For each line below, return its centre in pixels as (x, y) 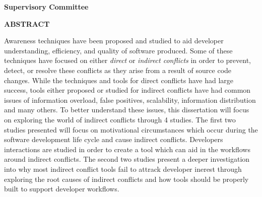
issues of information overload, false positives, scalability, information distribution (130, 100)
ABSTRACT (27, 23)
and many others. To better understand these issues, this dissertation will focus (127, 110)
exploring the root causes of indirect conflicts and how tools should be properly (126, 179)
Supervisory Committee (46, 7)
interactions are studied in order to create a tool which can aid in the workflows (127, 149)
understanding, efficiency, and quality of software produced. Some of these (118, 50)
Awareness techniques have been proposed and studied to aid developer (114, 41)
